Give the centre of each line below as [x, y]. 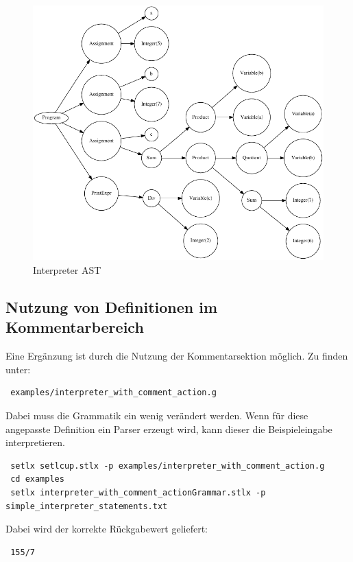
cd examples [37, 479]
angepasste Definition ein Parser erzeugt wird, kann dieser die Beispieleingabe [169, 429]
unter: [18, 369]
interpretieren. [35, 442]
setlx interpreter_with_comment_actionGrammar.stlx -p [138, 492]
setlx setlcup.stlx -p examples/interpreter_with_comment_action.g [168, 466]
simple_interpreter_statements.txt [87, 506]
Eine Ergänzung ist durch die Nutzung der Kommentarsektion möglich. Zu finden [177, 356]
